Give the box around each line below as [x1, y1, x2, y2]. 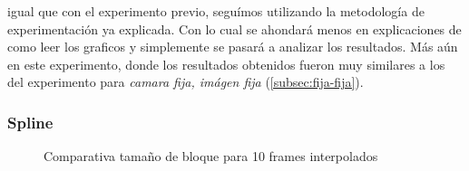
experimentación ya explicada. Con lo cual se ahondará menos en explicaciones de [7, 19, 462, 38]
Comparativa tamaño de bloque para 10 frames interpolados [44, 147, 378, 166]
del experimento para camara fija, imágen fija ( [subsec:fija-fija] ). [7, 72, 364, 91]
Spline [7, 110, 54, 133]
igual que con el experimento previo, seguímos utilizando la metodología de [7, 2, 425, 20]
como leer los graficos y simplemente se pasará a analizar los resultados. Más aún [7, 37, 458, 56]
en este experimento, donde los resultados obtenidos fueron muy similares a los [7, 54, 445, 73]
